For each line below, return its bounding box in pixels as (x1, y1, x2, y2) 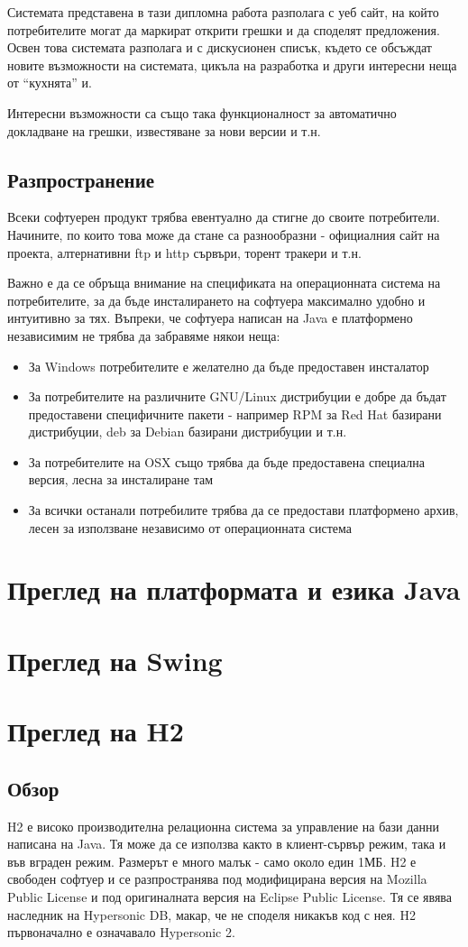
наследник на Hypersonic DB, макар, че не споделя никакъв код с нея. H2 (7, 905, 416, 924)
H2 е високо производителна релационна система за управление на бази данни (7, 816, 439, 835)
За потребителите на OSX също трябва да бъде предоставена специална (28, 452, 425, 471)
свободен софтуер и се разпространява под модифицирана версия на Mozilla (7, 869, 427, 888)
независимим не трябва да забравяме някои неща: (7, 326, 280, 345)
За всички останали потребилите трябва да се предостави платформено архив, (28, 501, 459, 519)
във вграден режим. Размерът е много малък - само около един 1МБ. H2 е (7, 851, 417, 870)
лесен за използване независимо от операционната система (28, 518, 353, 537)
